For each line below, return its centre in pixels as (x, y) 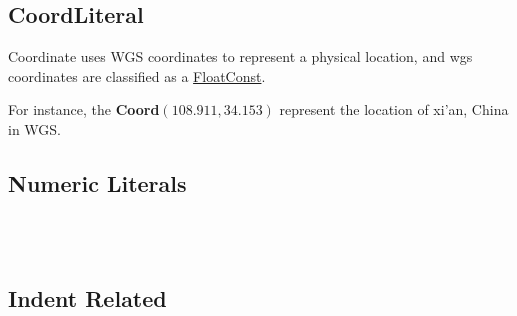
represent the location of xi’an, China (394, 109)
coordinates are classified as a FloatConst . (137, 75)
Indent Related (87, 298)
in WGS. (35, 128)
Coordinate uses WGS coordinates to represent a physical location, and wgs (240, 56)
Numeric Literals (97, 182)
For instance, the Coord (84, 109)
